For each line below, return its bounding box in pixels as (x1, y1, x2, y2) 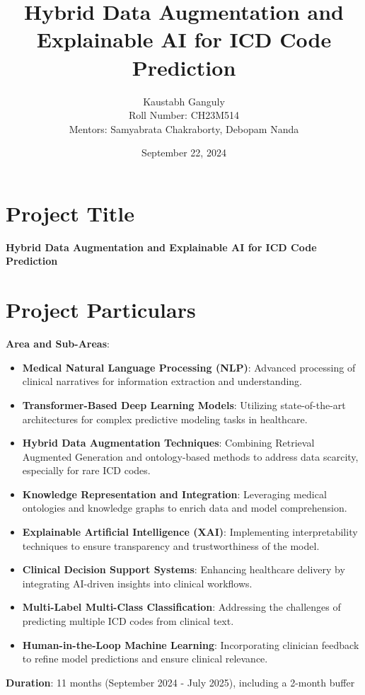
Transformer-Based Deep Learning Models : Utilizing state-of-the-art (22, 397, 346, 412)
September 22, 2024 (141, 145, 226, 160)
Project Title (6, 198, 134, 227)
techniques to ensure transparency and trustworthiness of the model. (22, 538, 320, 553)
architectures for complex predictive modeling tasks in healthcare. (22, 411, 308, 426)
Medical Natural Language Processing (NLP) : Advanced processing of (22, 360, 356, 374)
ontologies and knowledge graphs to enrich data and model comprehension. (22, 500, 347, 515)
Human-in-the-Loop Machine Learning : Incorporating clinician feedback (22, 637, 359, 652)
